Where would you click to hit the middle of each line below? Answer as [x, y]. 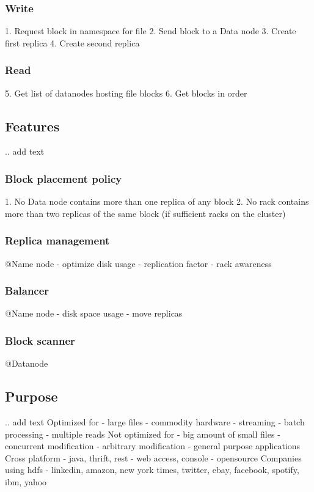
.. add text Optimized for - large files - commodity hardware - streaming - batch [155, 422]
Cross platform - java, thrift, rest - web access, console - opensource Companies [153, 457]
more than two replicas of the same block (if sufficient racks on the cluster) [145, 213]
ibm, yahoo [26, 482]
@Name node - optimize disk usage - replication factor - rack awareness [138, 263]
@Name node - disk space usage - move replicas [94, 313]
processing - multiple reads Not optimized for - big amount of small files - [143, 434]
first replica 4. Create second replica [72, 42]
